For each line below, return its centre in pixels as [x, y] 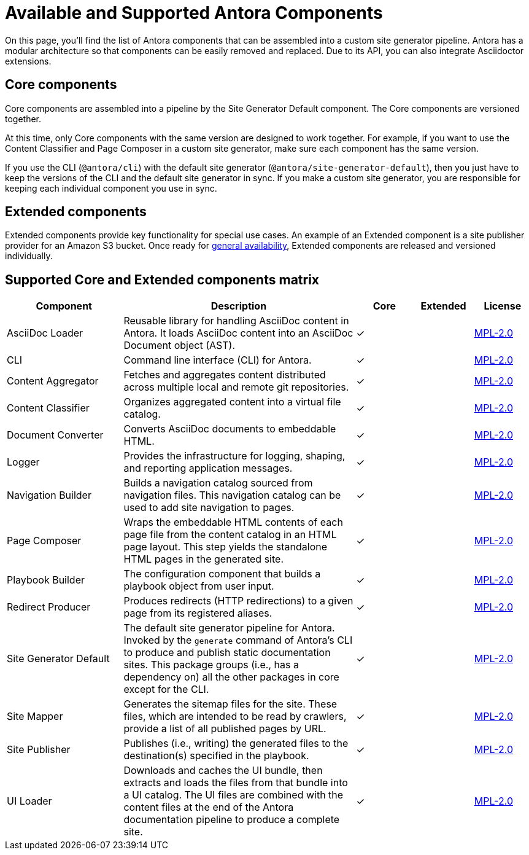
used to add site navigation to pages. [209, 508]
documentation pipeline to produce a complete [232, 820]
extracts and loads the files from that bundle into [236, 783]
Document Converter [55, 435]
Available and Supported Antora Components [194, 13]
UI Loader [29, 801]
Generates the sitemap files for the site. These [230, 704]
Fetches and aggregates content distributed [225, 375]
